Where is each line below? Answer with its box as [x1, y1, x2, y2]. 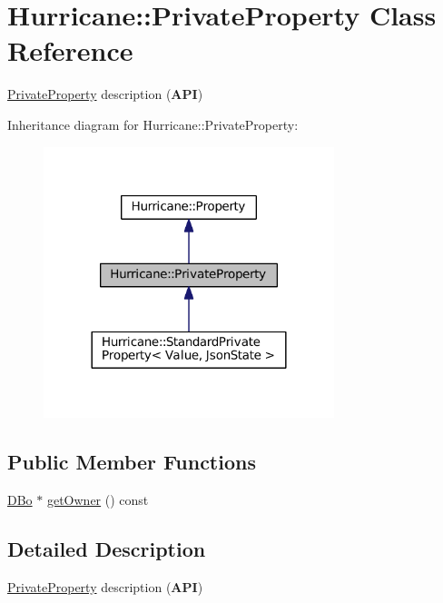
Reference [7, 32, 133, 69]
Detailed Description [7, 535, 206, 563]
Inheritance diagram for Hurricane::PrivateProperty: [7, 114, 299, 133]
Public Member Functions [7, 448, 256, 476]
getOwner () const [46, 490, 149, 509]
